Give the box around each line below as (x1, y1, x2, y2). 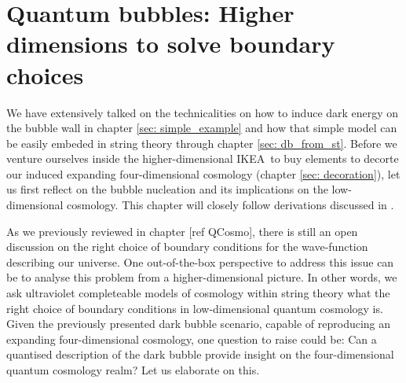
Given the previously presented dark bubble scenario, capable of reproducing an (6, 315, 391, 332)
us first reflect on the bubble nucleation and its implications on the (6, 181, 328, 197)
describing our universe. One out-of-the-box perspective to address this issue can (6, 253, 394, 270)
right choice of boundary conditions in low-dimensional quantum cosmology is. (6, 300, 383, 316)
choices (6, 58, 84, 90)
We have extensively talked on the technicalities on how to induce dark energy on (6, 104, 399, 120)
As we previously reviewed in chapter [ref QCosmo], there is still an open (6, 223, 358, 239)
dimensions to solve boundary (6, 28, 335, 60)
